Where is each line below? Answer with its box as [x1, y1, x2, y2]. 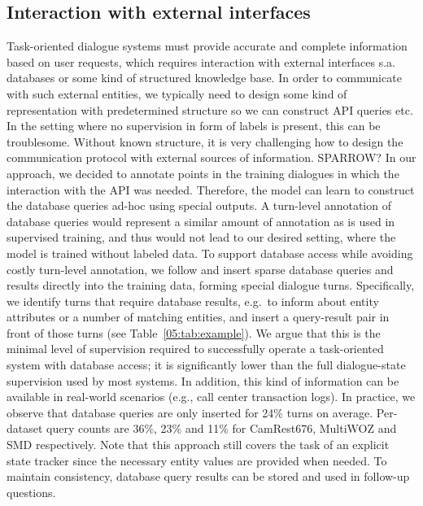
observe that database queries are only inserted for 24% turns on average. [7, 403, 373, 421]
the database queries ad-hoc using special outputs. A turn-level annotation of [7, 197, 391, 214]
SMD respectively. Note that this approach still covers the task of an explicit [7, 436, 390, 453]
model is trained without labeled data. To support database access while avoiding [7, 244, 413, 261]
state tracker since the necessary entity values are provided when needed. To [7, 451, 387, 469]
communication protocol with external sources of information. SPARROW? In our [7, 149, 416, 166]
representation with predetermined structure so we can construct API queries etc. [7, 101, 413, 118]
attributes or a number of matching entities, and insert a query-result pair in [7, 308, 390, 325]
